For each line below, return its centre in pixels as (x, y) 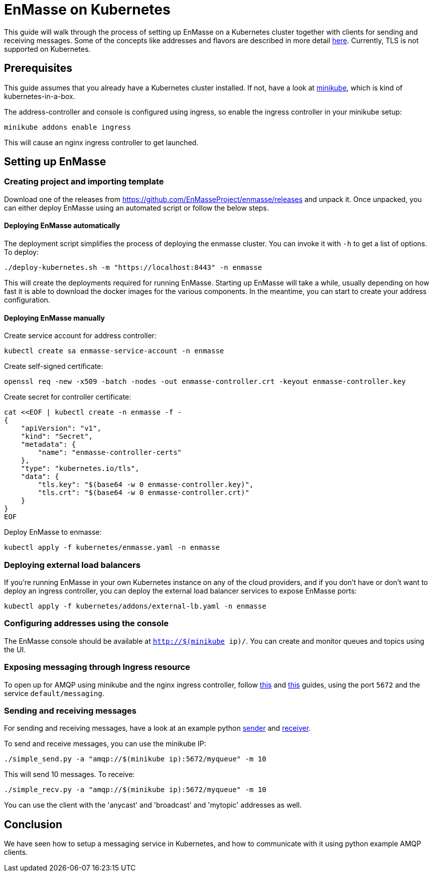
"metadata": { (48, 445)
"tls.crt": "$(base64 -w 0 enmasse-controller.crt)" (143, 493)
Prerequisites (38, 68)
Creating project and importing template (84, 182)
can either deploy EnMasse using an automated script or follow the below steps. (136, 208)
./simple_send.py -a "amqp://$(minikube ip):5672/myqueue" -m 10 (135, 759)
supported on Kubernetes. (47, 49)
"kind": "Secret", (57, 436)
